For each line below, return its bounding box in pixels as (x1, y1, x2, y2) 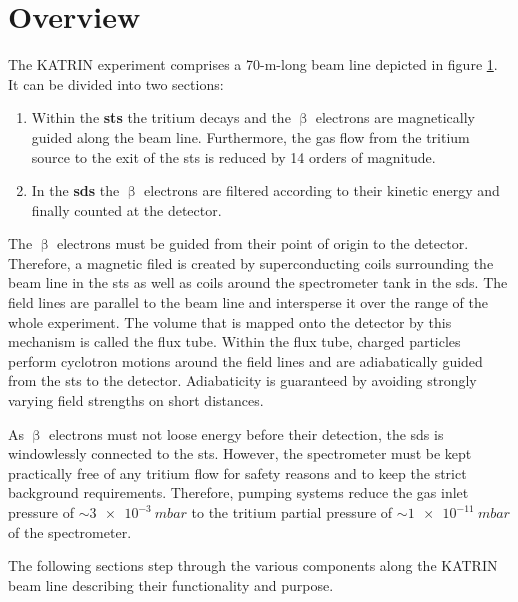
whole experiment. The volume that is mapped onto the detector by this (8, 311, 452, 332)
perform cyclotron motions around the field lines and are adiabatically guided (8, 350, 483, 371)
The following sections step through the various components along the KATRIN (8, 555, 498, 576)
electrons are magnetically (315, 107, 475, 128)
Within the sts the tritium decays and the (31, 107, 291, 128)
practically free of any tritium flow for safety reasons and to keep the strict (8, 462, 467, 483)
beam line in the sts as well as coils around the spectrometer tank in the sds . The (8, 272, 508, 293)
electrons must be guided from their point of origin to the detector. (57, 233, 469, 254)
